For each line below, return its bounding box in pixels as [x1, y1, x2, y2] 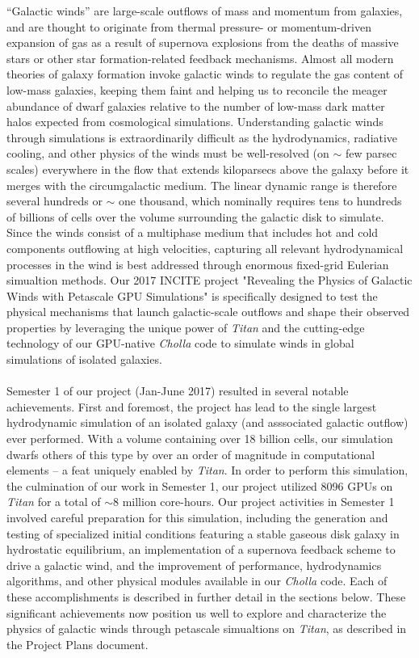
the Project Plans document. [6, 635, 149, 652]
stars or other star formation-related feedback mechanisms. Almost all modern [6, 49, 394, 66]
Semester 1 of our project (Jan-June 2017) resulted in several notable [6, 382, 349, 399]
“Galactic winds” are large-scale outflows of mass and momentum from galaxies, [6, 2, 403, 19]
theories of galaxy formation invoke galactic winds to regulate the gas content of [6, 65, 404, 82]
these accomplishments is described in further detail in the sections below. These [6, 588, 406, 605]
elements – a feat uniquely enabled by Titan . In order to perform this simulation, [6, 462, 409, 479]
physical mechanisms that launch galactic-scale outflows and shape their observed [6, 303, 410, 320]
